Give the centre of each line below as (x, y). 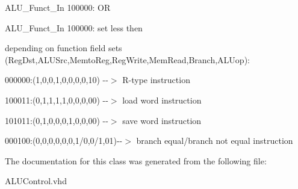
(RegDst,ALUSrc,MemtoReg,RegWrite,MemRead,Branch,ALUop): (127, 59)
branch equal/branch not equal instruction (215, 141)
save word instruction (162, 120)
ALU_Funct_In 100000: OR (58, 7)
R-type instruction (156, 80)
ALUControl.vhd (36, 181)
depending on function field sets (64, 48)
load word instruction (162, 100)
